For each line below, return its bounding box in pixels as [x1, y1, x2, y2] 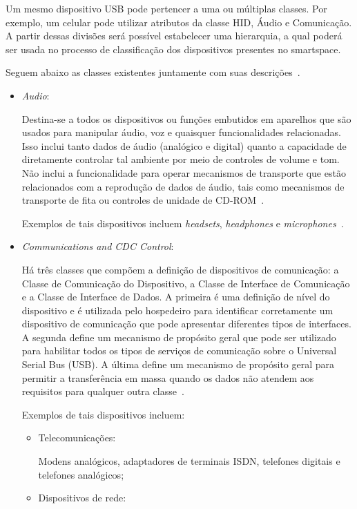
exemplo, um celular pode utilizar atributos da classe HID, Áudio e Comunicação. [6, 15, 352, 29]
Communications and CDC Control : [21, 239, 174, 253]
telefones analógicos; [38, 467, 124, 481]
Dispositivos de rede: [38, 490, 126, 505]
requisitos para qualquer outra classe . [21, 384, 184, 398]
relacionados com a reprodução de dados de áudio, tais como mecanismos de [21, 179, 345, 193]
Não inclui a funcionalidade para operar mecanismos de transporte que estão [21, 165, 346, 180]
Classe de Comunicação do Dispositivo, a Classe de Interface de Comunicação [21, 276, 350, 290]
